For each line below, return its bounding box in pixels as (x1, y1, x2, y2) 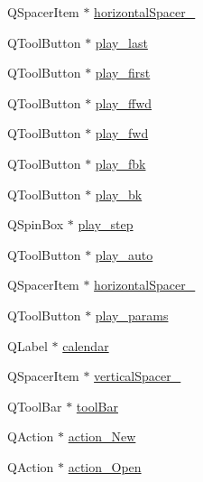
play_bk (95, 184, 143, 203)
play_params (95, 305, 169, 324)
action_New (68, 427, 136, 446)
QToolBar (7, 396, 62, 415)
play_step (78, 215, 134, 234)
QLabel (7, 336, 48, 355)
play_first (95, 63, 151, 82)
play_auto (95, 245, 153, 264)
